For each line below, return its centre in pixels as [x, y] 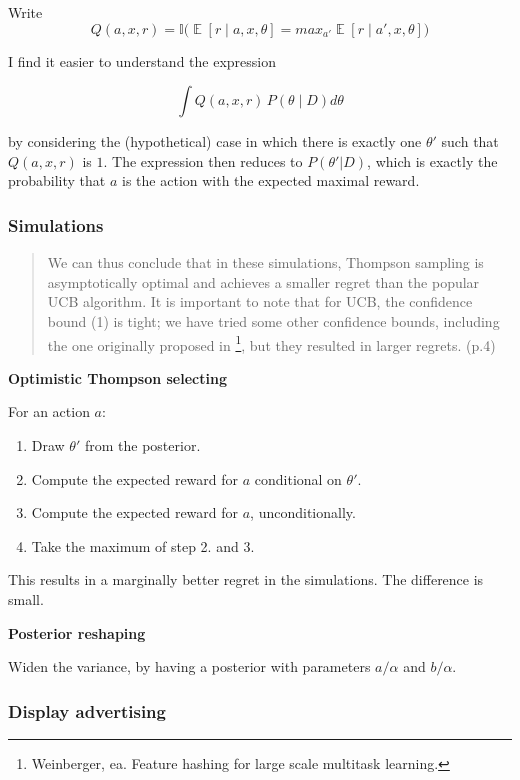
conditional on [298, 478]
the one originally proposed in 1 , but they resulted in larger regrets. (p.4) [271, 343]
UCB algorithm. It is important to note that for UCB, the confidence [260, 301]
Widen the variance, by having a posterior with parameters [189, 666]
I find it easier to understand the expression [142, 60]
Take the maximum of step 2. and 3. [143, 545]
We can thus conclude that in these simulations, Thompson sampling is [265, 262]
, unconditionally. [303, 512]
